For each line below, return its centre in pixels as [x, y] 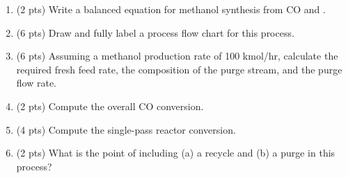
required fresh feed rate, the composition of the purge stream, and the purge [179, 69]
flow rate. [37, 83]
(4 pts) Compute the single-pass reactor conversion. [126, 129]
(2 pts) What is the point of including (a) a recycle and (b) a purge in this [176, 153]
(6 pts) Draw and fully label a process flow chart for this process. [155, 32]
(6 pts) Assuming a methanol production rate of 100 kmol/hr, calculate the [177, 56]
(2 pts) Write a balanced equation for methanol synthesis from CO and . [171, 9]
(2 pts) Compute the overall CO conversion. [110, 106]
